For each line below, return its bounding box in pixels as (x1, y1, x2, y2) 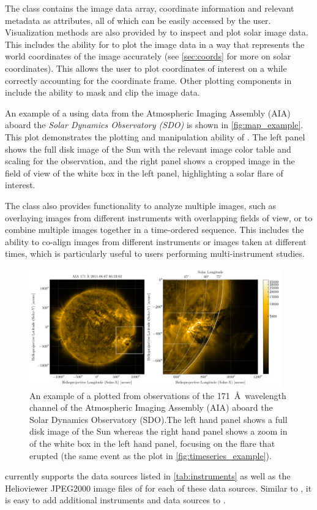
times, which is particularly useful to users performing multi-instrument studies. (5, 247, 305, 260)
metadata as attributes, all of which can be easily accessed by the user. (5, 13, 271, 26)
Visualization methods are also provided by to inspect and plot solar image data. (5, 26, 308, 39)
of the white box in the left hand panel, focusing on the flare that (29, 437, 275, 450)
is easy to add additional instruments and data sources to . (5, 493, 226, 506)
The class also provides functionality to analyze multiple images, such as (5, 199, 277, 211)
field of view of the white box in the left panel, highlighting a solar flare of (5, 166, 283, 179)
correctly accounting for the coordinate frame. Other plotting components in (5, 74, 292, 86)
